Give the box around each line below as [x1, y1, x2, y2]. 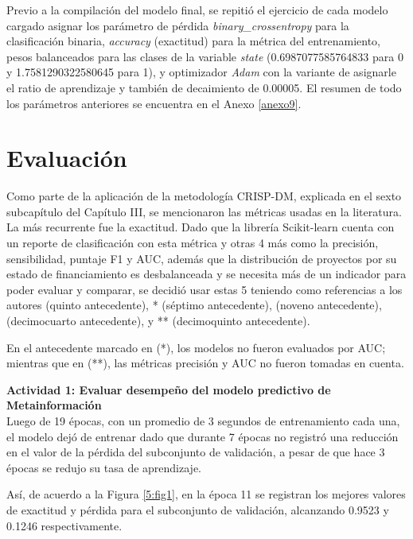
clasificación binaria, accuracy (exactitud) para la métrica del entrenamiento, [6, 33, 380, 49]
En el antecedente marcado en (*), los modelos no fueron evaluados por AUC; [6, 339, 386, 355]
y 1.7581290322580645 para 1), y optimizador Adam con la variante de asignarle [6, 64, 396, 80]
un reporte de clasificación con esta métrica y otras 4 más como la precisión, [6, 235, 379, 251]
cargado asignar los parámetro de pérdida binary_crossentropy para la [6, 17, 349, 33]
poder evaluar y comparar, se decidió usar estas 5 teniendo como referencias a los [6, 281, 403, 297]
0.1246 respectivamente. [6, 517, 123, 533]
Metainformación [6, 397, 102, 413]
